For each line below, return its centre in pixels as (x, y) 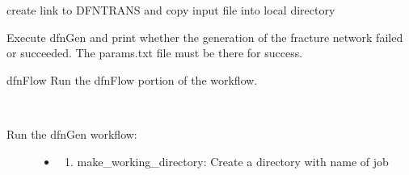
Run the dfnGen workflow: (72, 133)
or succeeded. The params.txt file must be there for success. (155, 53)
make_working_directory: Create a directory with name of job (233, 161)
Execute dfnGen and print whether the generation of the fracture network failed (205, 37)
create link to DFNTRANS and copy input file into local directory (171, 10)
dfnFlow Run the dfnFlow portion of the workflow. (132, 79)
